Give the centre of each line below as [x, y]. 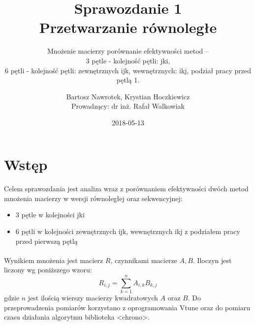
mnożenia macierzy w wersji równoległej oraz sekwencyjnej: [93, 198]
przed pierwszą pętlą [47, 241]
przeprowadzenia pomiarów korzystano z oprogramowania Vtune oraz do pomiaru [127, 307]
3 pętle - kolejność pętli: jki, [128, 60]
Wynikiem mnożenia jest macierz [54, 260]
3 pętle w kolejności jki [50, 215]
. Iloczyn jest [212, 260]
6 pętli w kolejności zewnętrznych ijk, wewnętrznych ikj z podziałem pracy [128, 231]
